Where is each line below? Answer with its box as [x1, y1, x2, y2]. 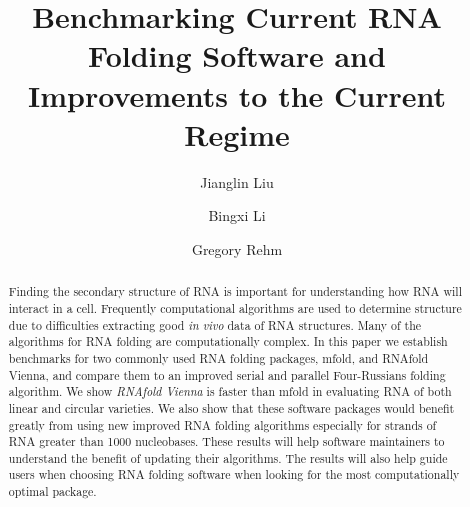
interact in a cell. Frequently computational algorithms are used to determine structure [8, 299, 462, 316]
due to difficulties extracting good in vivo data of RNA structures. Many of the [8, 316, 422, 333]
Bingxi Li [208, 205, 266, 226]
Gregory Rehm [191, 238, 283, 259]
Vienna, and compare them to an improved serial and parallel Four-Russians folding [8, 366, 446, 383]
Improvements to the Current [28, 74, 446, 115]
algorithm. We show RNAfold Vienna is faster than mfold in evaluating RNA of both [8, 383, 452, 400]
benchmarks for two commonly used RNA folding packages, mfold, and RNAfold [8, 349, 429, 366]
